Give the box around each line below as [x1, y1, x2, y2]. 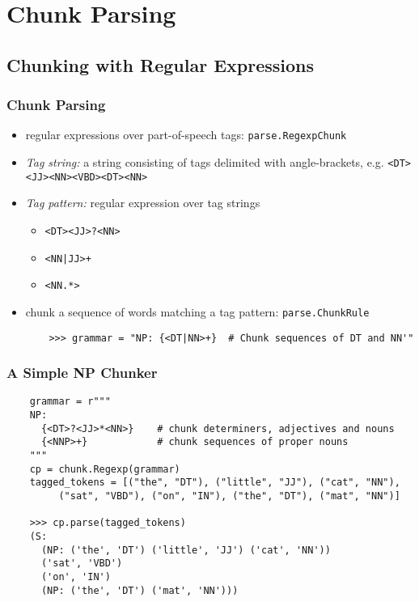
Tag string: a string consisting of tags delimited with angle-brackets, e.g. [25, 154, 384, 171]
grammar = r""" [29, 396, 111, 408]
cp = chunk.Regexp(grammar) [29, 463, 180, 475]
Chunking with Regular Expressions [6, 52, 314, 77]
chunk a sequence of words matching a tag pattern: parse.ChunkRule [25, 303, 370, 320]
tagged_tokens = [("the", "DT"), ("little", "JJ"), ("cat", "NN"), [29, 477, 400, 489]
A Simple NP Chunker [6, 362, 158, 383]
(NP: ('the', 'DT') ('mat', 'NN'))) [40, 584, 239, 596]
